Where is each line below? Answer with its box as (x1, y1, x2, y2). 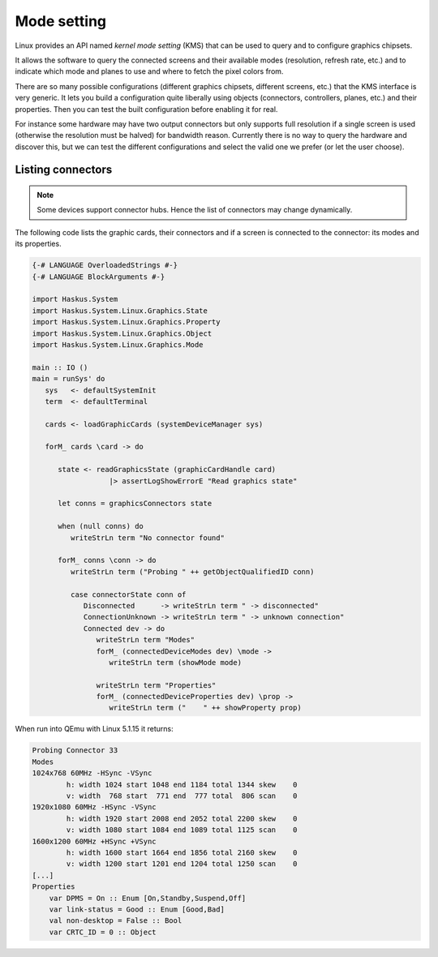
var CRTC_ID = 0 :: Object (49, 927, 157, 937)
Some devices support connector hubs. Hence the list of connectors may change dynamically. (36, 205, 353, 215)
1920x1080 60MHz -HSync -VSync (32, 803, 157, 812)
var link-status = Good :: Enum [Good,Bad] (49, 904, 225, 914)
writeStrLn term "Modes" (96, 635, 195, 645)
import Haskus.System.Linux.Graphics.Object (32, 328, 213, 338)
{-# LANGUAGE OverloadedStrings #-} (32, 260, 178, 270)
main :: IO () (32, 363, 88, 372)
